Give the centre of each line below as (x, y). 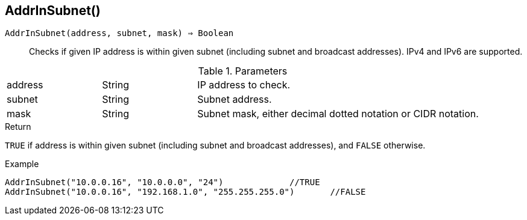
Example (22, 164)
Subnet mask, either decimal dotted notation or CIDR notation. (338, 114)
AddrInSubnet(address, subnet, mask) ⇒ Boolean (119, 33)
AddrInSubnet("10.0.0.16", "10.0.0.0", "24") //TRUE (163, 182)
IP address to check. (244, 85)
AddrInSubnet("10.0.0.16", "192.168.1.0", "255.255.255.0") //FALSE (185, 192)
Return (18, 127)
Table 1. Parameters (243, 71)
